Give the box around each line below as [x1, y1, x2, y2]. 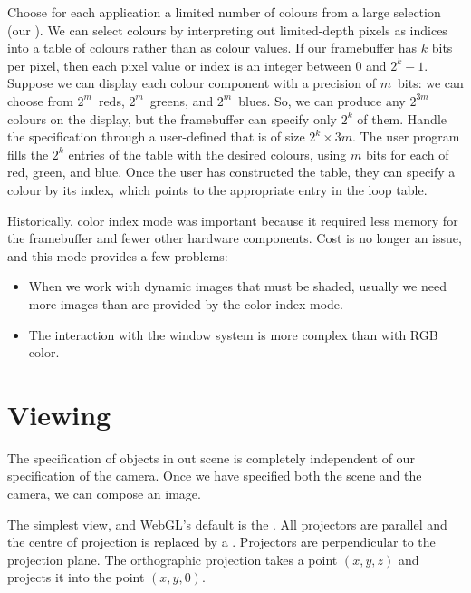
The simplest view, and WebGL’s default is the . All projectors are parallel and [7, 514, 447, 533]
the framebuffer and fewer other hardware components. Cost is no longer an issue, [7, 228, 462, 248]
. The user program [352, 127, 460, 146]
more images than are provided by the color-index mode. [28, 294, 343, 313]
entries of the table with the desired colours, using [68, 144, 347, 163]
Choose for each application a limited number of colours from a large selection [7, 3, 441, 21]
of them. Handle [357, 109, 447, 128]
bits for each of [365, 144, 449, 163]
